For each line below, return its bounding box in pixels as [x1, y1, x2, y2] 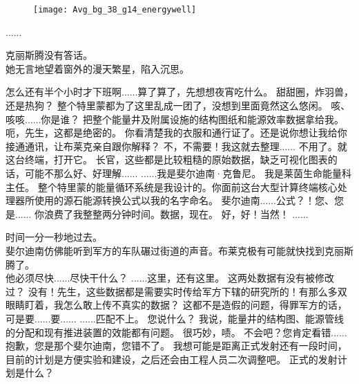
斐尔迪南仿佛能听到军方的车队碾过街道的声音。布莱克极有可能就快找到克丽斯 [6, 243, 353, 257]
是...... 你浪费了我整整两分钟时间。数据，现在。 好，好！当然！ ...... [6, 206, 309, 221]
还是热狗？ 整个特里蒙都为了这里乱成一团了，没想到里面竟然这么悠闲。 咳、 [6, 98, 351, 113]
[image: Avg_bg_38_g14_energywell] [33, 5, 197, 15]
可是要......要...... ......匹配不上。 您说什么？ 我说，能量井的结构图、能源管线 [6, 311, 345, 325]
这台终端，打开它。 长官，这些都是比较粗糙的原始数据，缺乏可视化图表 [6, 152, 328, 167]
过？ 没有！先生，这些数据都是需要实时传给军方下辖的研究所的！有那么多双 [6, 284, 347, 298]
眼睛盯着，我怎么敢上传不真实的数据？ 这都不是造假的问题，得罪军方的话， [6, 298, 347, 312]
